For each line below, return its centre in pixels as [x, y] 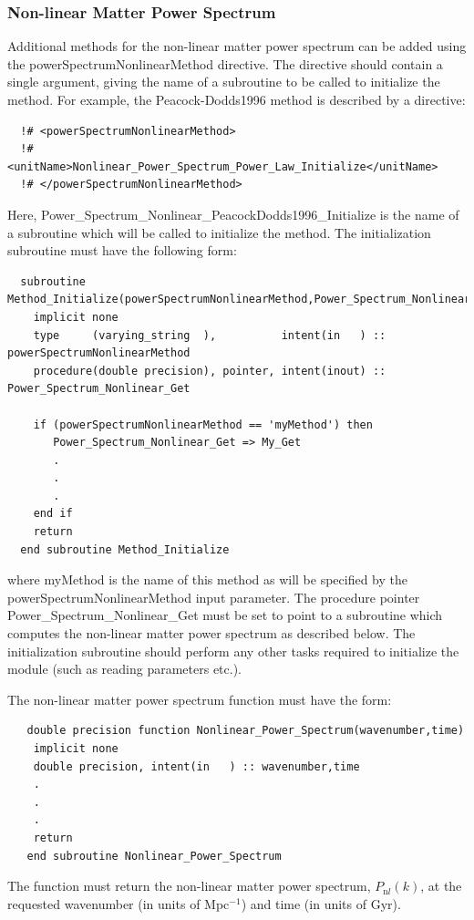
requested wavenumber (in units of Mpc [118, 903]
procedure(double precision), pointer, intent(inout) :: [210, 371]
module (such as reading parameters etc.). [124, 669]
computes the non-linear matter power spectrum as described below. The [211, 633]
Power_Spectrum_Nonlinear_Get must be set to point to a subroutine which [225, 615]
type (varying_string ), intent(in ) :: [210, 335]
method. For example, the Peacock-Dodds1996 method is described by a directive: [237, 99]
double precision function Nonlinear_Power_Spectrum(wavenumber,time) [246, 731]
